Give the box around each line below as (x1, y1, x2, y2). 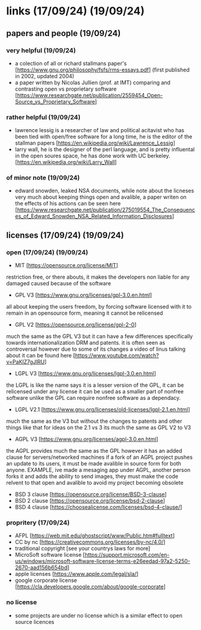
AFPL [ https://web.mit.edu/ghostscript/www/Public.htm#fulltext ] (14, 532, 175, 539)
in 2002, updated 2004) (14, 72, 74, 79)
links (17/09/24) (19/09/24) (6, 4, 145, 18)
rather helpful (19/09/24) (6, 113, 81, 121)
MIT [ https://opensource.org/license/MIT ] (14, 262, 118, 269)
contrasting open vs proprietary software (14, 85, 117, 92)
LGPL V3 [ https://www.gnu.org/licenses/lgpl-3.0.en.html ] (14, 370, 157, 377)
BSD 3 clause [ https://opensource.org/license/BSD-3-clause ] (14, 491, 167, 498)
